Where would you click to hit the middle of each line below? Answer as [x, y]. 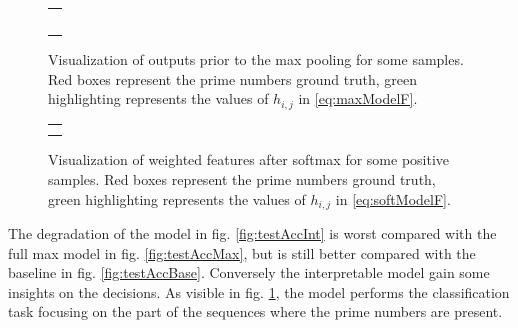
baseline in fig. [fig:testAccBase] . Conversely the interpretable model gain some [249, 272]
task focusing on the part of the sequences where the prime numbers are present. [255, 311]
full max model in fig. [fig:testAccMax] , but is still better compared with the [242, 252]
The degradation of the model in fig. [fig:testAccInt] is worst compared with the [252, 233]
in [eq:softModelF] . [393, 198]
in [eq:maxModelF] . [358, 98]
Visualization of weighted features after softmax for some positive [249, 159]
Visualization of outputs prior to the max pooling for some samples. [256, 59]
